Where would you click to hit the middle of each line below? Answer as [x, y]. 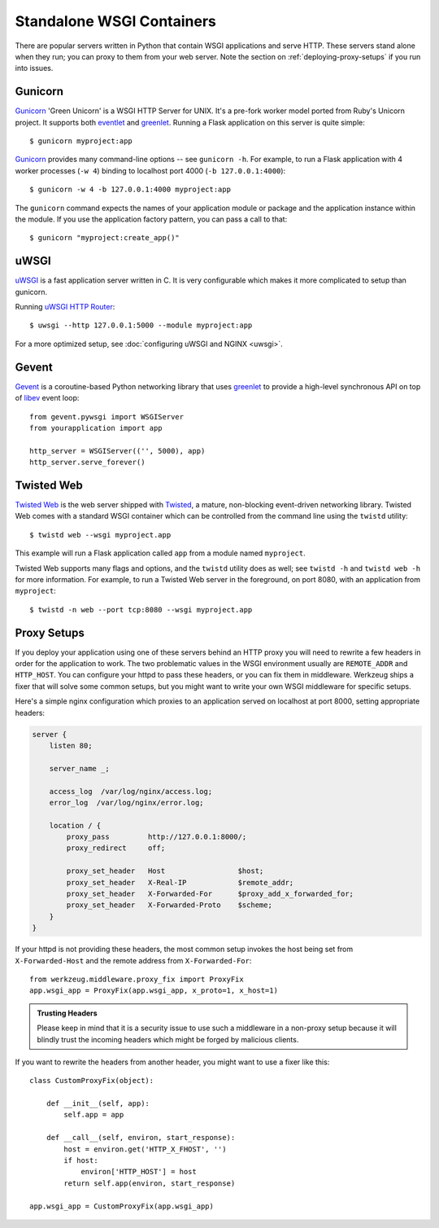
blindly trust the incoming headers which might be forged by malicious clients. [168, 1039]
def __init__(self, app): [98, 1104]
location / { [75, 825]
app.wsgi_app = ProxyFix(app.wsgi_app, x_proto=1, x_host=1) [154, 991]
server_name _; [79, 768]
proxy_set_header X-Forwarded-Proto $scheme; [169, 905]
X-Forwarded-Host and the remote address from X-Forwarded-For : [133, 960]
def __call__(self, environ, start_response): [141, 1138]
